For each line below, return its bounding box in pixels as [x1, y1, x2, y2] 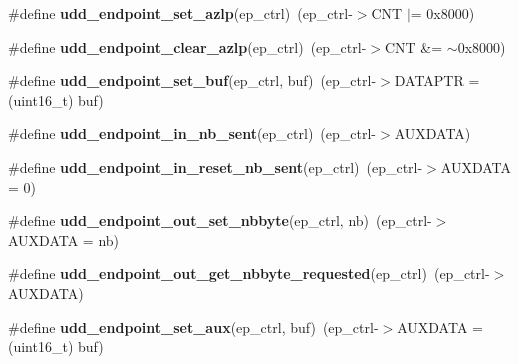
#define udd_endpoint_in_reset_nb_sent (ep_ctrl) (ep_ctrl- [8, 156, 423, 177]
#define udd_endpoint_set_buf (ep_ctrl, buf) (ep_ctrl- [8, 70, 377, 91]
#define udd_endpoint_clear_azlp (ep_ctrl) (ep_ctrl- [8, 36, 367, 57]
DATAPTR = [394, 70, 480, 91]
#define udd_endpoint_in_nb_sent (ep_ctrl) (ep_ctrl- [8, 123, 376, 144]
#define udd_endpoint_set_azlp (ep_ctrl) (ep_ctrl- [8, 3, 353, 23]
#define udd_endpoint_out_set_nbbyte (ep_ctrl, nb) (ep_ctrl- [8, 210, 432, 231]
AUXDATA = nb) [8, 229, 120, 250]
